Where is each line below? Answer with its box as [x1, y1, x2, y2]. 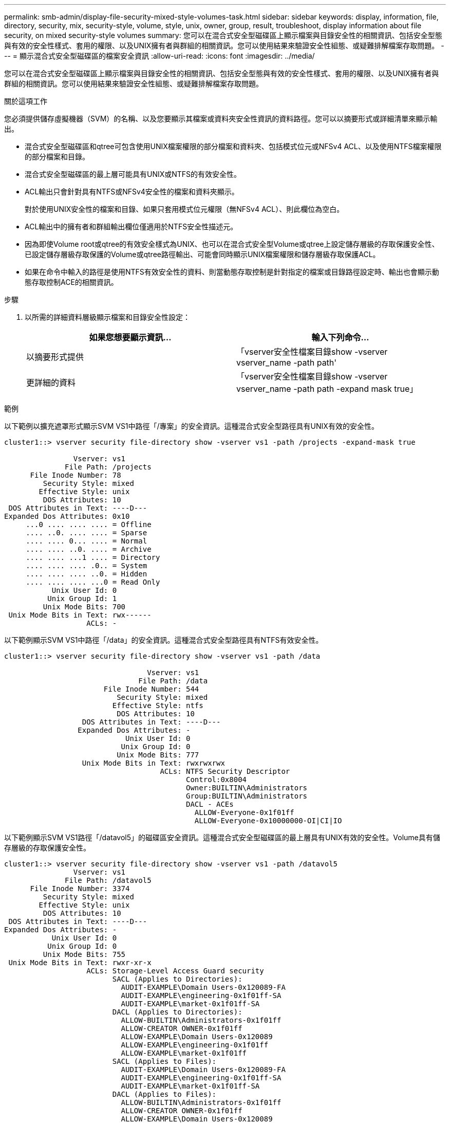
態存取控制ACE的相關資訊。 [25, 278, 118, 286]
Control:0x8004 [186, 775, 247, 784]
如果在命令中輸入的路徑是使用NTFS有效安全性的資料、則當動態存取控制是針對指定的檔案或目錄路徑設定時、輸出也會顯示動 [25, 267, 439, 276]
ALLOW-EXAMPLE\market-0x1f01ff [121, 1049, 247, 1057]
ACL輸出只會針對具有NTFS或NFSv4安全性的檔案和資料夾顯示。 [25, 187, 239, 196]
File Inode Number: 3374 [30, 884, 130, 893]
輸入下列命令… [311, 332, 369, 342]
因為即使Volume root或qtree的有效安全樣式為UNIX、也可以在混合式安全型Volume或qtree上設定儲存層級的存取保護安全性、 [25, 240, 439, 248]
